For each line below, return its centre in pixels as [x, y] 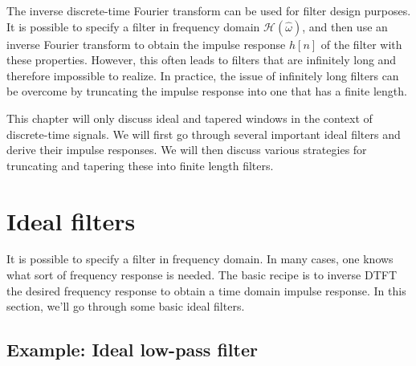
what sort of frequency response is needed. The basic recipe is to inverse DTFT [202, 275]
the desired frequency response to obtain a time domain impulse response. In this [206, 290]
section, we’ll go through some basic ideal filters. [126, 306]
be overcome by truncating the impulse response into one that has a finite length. [207, 91]
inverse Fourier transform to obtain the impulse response [146, 44]
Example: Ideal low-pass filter [132, 350]
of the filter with [361, 44]
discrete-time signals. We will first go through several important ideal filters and [204, 134]
